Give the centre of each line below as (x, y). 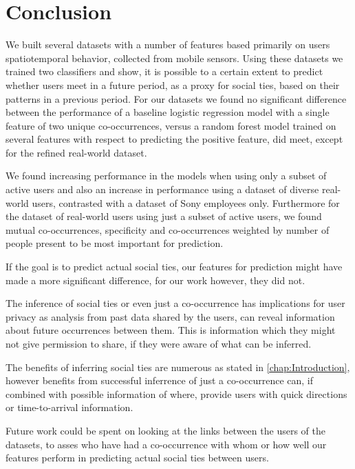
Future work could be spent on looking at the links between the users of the (165, 430)
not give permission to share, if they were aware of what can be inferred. (159, 343)
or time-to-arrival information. (69, 407)
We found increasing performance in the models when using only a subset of (166, 176)
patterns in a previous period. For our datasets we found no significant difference (176, 98)
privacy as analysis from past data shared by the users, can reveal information (170, 316)
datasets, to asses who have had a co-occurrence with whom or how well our (166, 444)
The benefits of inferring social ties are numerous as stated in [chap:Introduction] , (178, 367)
